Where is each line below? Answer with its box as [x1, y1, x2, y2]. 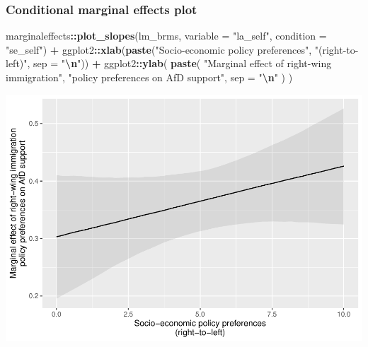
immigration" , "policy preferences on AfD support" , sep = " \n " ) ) [6, 70, 293, 84]
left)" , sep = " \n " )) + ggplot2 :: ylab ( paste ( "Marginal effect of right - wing [6, 56, 332, 71]
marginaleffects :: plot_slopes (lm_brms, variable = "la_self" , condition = [6, 28, 327, 43]
